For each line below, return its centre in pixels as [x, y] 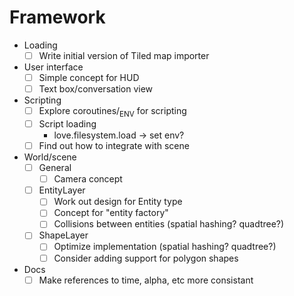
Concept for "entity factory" [111, 213]
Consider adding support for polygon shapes [146, 258]
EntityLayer [62, 190]
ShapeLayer [63, 235]
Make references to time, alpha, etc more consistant [146, 280]
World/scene [50, 157]
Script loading [67, 123]
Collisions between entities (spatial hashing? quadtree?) [169, 224]
